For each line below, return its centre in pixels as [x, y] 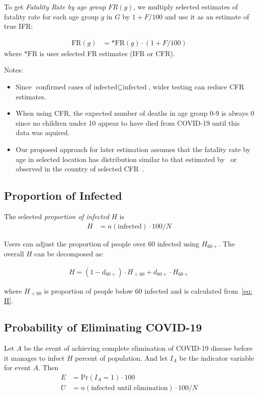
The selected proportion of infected [57, 216]
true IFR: [18, 26]
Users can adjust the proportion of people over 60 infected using [102, 243]
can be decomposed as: [69, 254]
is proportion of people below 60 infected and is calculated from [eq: [148, 290]
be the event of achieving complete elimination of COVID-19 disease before [138, 348]
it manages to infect [34, 357]
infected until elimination [129, 388]
